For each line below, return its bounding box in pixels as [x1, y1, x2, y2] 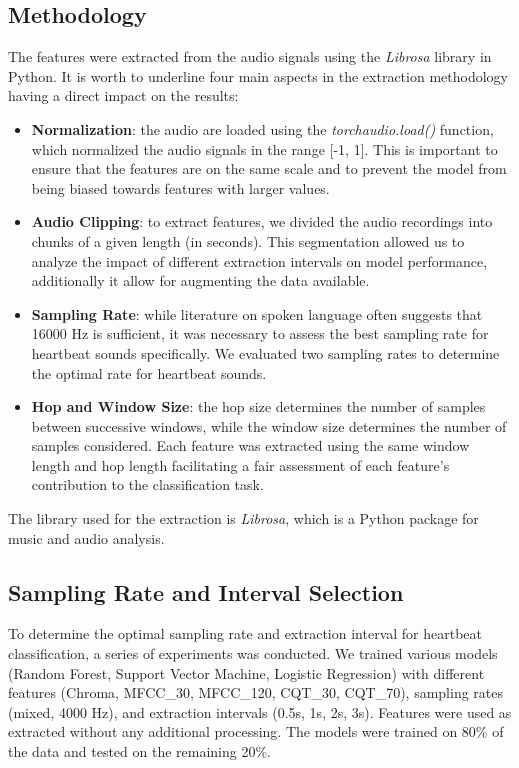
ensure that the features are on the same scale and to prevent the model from [31, 158, 507, 179]
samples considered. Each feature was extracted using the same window [31, 435, 470, 456]
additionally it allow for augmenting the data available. [31, 270, 370, 291]
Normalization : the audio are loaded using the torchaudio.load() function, [31, 118, 494, 139]
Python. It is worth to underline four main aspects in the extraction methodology [8, 65, 508, 86]
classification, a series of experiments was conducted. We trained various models [8, 643, 498, 664]
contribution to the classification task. [31, 474, 264, 495]
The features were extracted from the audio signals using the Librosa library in [8, 46, 492, 67]
